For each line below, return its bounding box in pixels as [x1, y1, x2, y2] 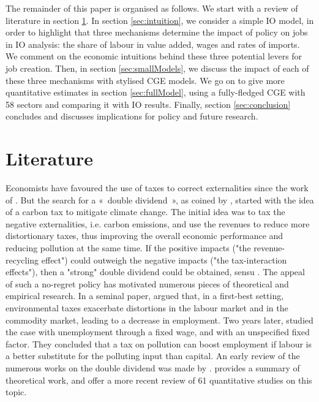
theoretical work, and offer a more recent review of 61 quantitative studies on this [6, 373, 312, 386]
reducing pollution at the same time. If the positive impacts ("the [6, 241, 251, 254]
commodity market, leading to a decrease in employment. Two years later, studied [6, 313, 313, 326]
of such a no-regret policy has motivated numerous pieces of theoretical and [6, 277, 289, 290]
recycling [6, 253, 39, 266]
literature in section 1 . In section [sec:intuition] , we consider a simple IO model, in [6, 13, 314, 26]
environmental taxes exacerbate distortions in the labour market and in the [6, 301, 288, 314]
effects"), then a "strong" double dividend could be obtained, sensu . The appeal [6, 265, 305, 278]
